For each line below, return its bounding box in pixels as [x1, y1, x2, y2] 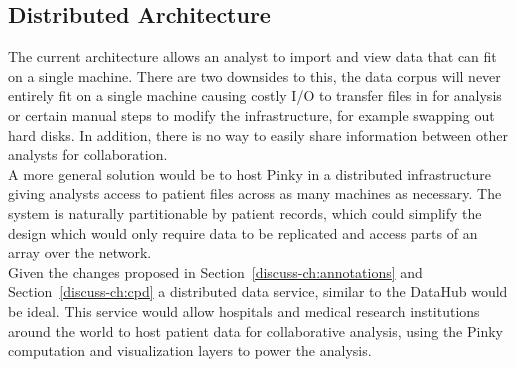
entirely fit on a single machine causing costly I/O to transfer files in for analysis [8, 85, 502, 106]
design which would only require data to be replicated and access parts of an [8, 222, 478, 243]
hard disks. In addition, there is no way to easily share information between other [8, 124, 508, 145]
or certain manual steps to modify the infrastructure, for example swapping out [8, 104, 495, 125]
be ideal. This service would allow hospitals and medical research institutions [8, 300, 480, 321]
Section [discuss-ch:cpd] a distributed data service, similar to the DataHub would [8, 281, 508, 302]
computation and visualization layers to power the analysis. [8, 340, 372, 361]
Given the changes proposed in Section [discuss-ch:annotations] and [8, 261, 423, 282]
